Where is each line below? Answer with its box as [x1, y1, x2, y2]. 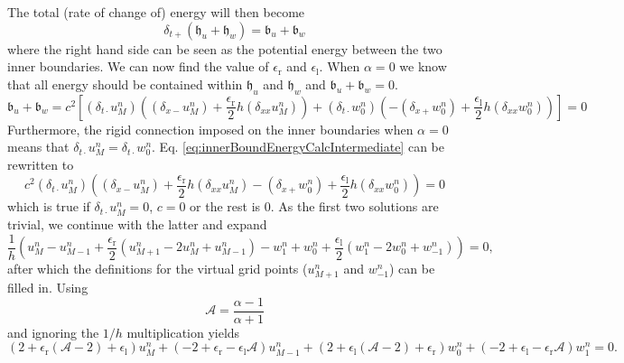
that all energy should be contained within [7, 74, 243, 93]
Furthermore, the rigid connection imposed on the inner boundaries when [7, 119, 414, 138]
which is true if [7, 197, 90, 216]
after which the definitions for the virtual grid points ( [7, 259, 308, 278]
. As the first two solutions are [270, 197, 439, 216]
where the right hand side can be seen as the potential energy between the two [7, 39, 442, 58]
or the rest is [190, 197, 261, 216]
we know [399, 57, 447, 76]
